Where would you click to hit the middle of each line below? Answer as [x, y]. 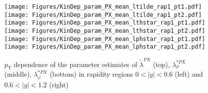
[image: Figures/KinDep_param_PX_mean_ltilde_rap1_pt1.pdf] [103, 7]
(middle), [18, 74]
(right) [59, 85]
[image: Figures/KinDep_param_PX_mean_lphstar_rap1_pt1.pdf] [105, 39]
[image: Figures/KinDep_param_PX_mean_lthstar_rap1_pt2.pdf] [105, 31]
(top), [162, 64]
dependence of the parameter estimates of [75, 64]
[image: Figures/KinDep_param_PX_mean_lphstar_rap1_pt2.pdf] [105, 47]
